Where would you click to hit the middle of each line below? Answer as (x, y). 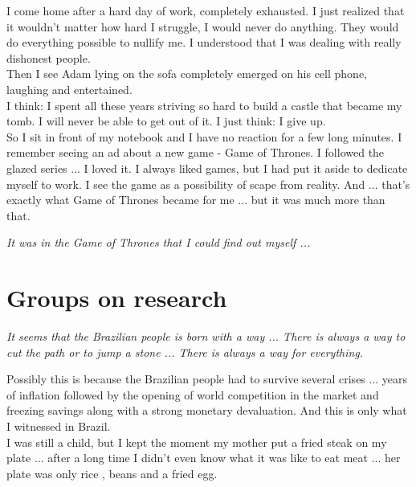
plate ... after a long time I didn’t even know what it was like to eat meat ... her (204, 458)
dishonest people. (49, 57)
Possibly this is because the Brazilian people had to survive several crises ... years (207, 379)
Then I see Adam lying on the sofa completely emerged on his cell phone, (187, 74)
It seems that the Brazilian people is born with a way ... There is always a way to (206, 336)
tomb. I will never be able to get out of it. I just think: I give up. (166, 121)
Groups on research (117, 298)
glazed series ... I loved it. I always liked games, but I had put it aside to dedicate (207, 168)
